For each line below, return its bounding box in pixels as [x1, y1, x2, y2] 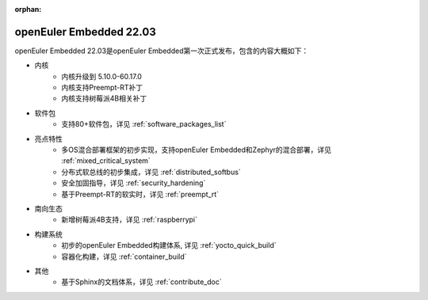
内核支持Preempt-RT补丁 [61, 83, 143, 93]
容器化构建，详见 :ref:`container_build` [61, 252, 187, 261]
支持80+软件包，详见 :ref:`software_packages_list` [61, 120, 227, 129]
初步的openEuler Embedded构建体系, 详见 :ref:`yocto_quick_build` [61, 241, 277, 250]
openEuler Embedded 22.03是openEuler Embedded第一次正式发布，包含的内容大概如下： [14, 46, 309, 55]
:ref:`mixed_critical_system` [61, 156, 151, 165]
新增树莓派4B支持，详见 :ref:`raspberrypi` [61, 215, 198, 225]
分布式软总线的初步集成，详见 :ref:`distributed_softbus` [61, 167, 241, 177]
